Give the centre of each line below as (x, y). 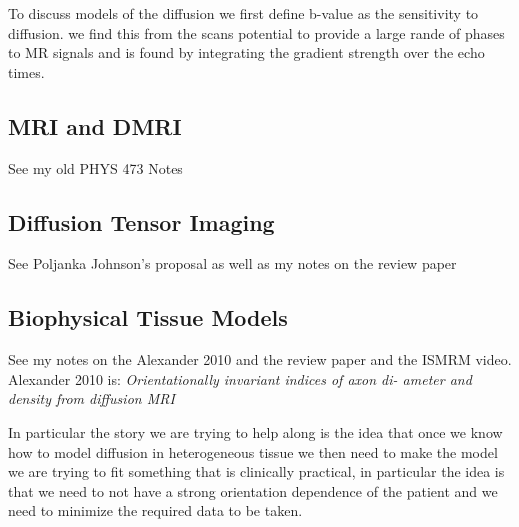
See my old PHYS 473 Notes (95, 167)
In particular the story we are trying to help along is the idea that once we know (255, 431)
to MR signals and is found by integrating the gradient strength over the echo (246, 52)
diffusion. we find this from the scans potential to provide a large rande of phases (256, 32)
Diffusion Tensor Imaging (141, 221)
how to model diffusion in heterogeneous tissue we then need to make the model (253, 451)
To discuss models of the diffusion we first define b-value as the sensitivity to (243, 13)
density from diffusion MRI (91, 398)
